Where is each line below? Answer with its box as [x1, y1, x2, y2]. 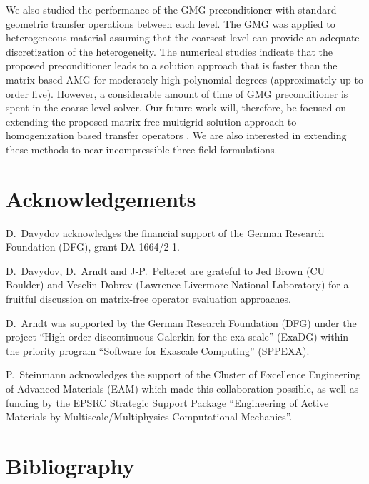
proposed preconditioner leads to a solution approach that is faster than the [6, 58, 338, 73]
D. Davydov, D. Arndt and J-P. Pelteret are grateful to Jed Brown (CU [6, 263, 325, 278]
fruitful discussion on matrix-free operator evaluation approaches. [6, 291, 291, 306]
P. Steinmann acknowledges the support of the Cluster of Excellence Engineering [6, 367, 361, 382]
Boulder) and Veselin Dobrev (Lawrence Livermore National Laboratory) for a [6, 277, 349, 292]
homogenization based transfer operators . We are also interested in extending [6, 128, 347, 143]
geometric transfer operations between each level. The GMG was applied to [6, 16, 335, 31]
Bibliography [6, 450, 135, 480]
